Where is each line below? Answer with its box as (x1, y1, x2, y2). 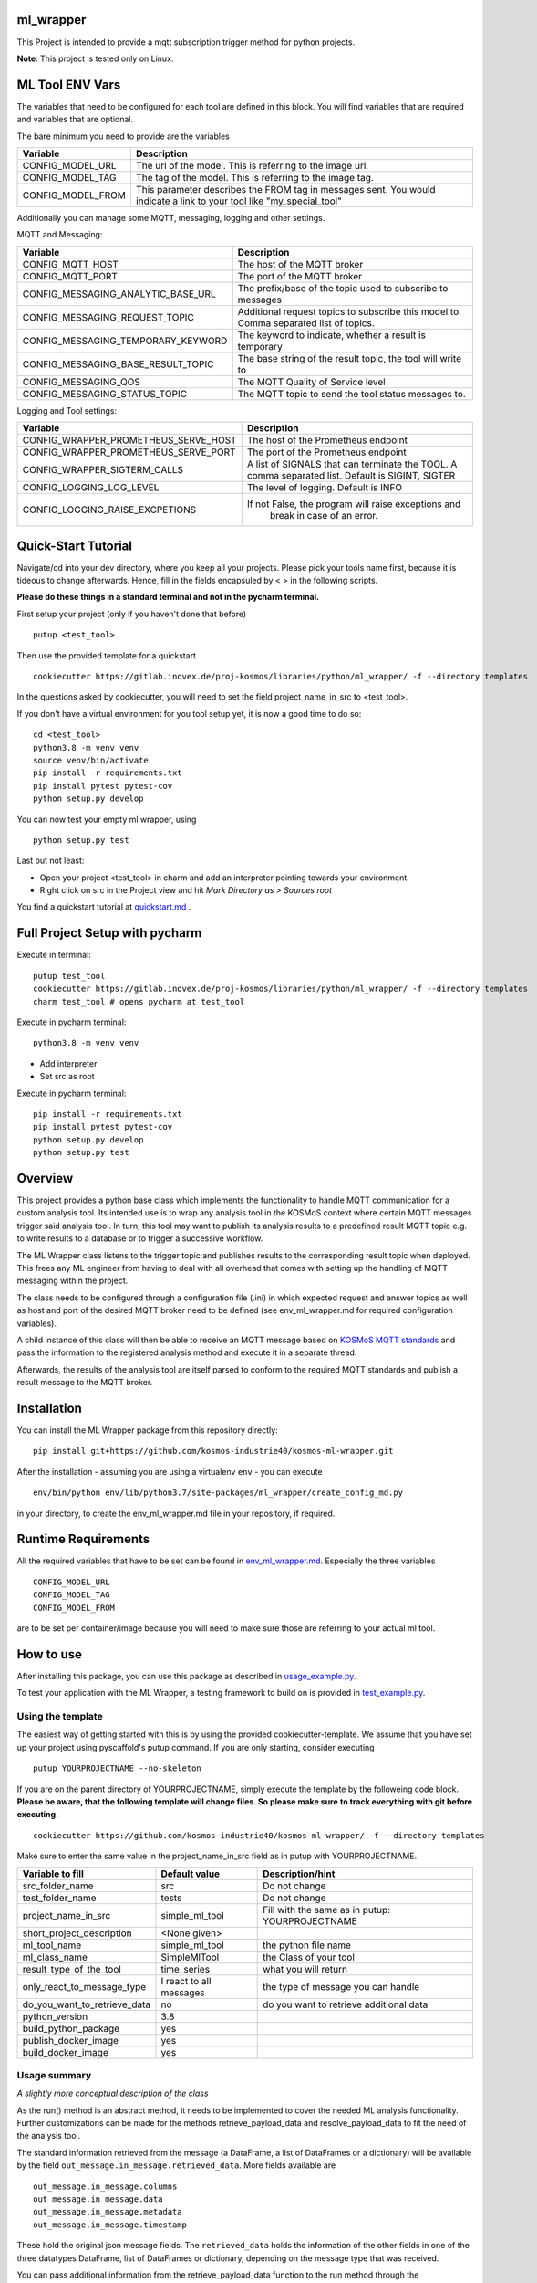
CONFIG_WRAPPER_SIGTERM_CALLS (22, 464, 184, 477)
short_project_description (22, 1927, 132, 1940)
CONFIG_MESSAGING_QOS (22, 375, 140, 388)
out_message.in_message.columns (33, 2181, 178, 2192)
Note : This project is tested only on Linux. (16, 53, 174, 64)
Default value (160, 1867, 221, 1880)
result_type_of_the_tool (22, 1962, 122, 1975)
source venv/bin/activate (33, 754, 150, 765)
